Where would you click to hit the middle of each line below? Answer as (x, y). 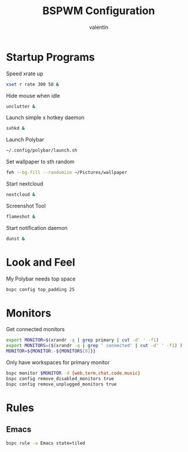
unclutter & (21, 106)
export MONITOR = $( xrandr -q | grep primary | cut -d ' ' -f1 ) (83, 340)
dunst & (16, 239)
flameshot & (21, 216)
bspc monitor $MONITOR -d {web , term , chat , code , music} (73, 373)
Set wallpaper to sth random (40, 162)
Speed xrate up (25, 73)
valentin (99, 27)
